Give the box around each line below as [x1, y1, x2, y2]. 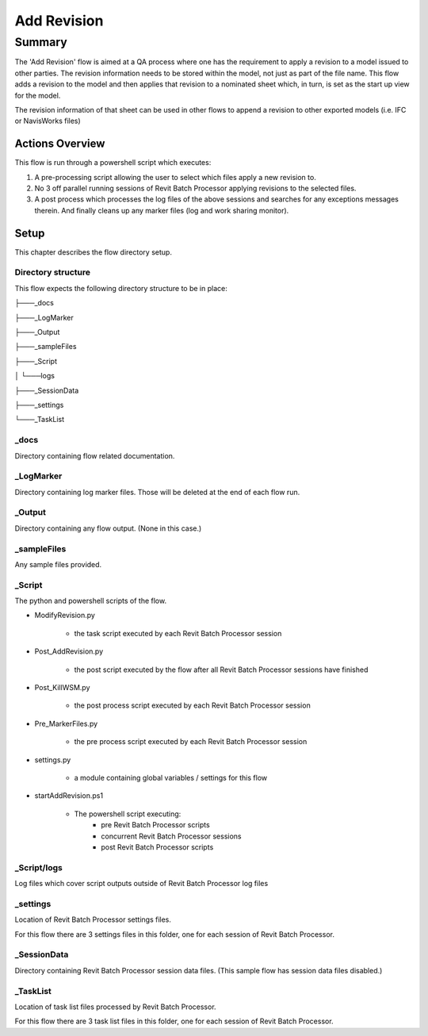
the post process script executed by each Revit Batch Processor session [74, 700, 311, 710]
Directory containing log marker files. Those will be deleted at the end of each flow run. [14, 487, 300, 497]
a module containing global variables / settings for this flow [74, 773, 268, 782]
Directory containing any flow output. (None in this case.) [14, 524, 202, 533]
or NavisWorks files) [14, 116, 81, 126]
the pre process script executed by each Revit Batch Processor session [74, 737, 308, 746]
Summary [14, 35, 67, 49]
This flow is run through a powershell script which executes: [14, 158, 212, 167]
